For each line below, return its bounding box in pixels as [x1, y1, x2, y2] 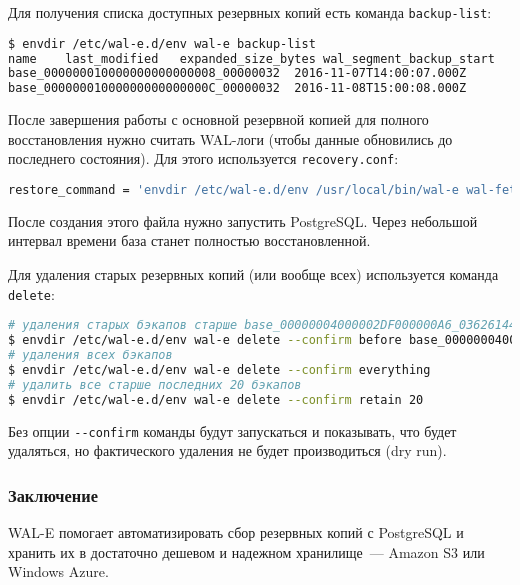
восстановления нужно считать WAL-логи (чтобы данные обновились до [8, 128, 453, 149]
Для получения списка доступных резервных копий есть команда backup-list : [8, 2, 492, 22]
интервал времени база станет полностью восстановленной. [8, 230, 371, 251]
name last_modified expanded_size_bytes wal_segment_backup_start [8, 51, 495, 66]
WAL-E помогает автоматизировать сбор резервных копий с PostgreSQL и [8, 522, 464, 543]
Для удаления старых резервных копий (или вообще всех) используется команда [8, 264, 499, 285]
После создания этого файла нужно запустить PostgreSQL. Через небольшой [8, 210, 478, 231]
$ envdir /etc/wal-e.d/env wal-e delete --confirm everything [8, 362, 431, 377]
